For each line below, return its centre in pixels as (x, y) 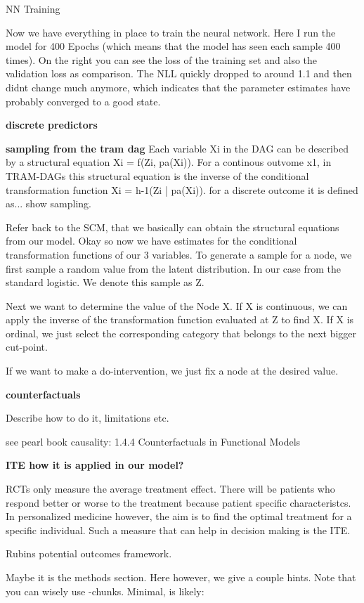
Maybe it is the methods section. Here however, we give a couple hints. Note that (181, 577)
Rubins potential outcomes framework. (89, 553)
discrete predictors (52, 125)
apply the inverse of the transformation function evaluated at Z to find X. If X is (180, 319)
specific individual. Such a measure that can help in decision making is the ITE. (178, 530)
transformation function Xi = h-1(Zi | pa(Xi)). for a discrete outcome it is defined (182, 189)
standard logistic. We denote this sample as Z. (105, 282)
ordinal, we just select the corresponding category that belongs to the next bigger (181, 333)
